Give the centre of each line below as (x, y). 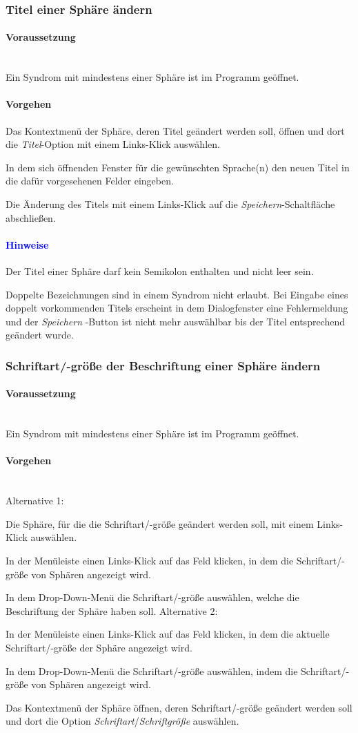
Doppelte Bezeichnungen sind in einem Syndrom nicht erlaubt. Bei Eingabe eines (177, 294)
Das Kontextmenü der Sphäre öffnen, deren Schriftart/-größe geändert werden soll (179, 707)
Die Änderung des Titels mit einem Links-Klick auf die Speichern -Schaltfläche (170, 204)
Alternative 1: (35, 501)
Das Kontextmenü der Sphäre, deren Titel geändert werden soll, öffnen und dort (175, 130)
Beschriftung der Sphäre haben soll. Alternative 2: (112, 610)
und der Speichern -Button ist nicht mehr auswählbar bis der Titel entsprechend (176, 321)
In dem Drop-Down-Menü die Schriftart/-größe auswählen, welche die (152, 597)
